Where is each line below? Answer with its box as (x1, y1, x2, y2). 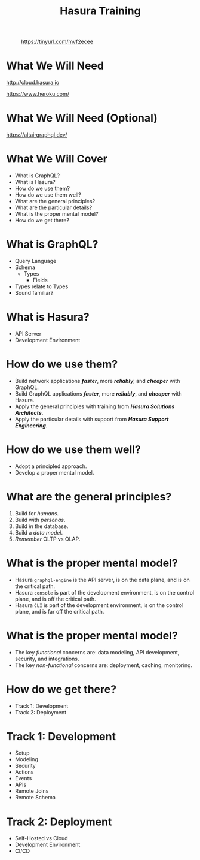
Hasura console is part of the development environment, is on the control (14, 589, 195, 596)
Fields (32, 276, 48, 283)
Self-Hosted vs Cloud (14, 835, 68, 842)
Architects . (14, 409, 44, 416)
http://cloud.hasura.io (6, 79, 60, 86)
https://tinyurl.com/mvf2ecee (21, 38, 94, 46)
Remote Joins (14, 787, 49, 795)
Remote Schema (14, 794, 56, 801)
